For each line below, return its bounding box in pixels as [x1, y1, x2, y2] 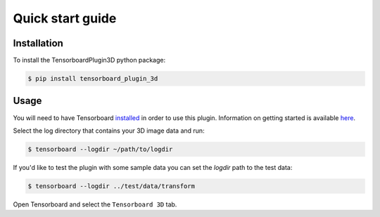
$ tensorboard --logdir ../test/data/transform [27, 182, 195, 190]
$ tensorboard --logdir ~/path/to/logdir [27, 145, 173, 153]
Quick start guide [13, 11, 117, 26]
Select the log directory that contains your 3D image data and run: [13, 126, 205, 135]
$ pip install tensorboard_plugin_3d [27, 74, 158, 83]
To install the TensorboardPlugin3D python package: [13, 56, 166, 65]
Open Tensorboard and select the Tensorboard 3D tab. [13, 200, 177, 209]
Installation [13, 37, 63, 49]
